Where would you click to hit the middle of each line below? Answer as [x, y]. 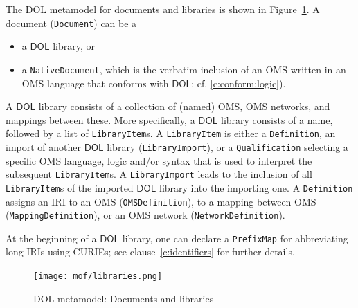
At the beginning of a [51, 238]
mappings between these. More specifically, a [100, 119]
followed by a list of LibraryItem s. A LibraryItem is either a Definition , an [171, 133]
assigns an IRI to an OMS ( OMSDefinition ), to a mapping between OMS [161, 201]
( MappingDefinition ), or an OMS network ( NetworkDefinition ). [145, 215]
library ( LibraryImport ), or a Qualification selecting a [227, 146]
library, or [74, 46]
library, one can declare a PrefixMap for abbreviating [235, 238]
